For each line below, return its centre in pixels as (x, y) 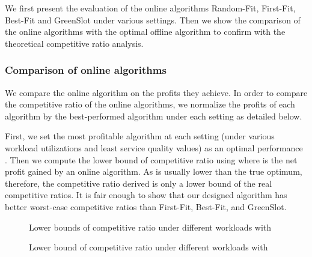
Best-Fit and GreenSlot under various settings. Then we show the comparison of (153, 20)
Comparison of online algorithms (86, 70)
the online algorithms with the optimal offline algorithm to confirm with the (145, 32)
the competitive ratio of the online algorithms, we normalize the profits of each (150, 104)
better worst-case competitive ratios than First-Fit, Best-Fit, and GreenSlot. (146, 206)
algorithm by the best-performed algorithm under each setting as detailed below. (154, 116)
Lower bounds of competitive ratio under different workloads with (150, 227)
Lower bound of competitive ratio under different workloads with (148, 247)
